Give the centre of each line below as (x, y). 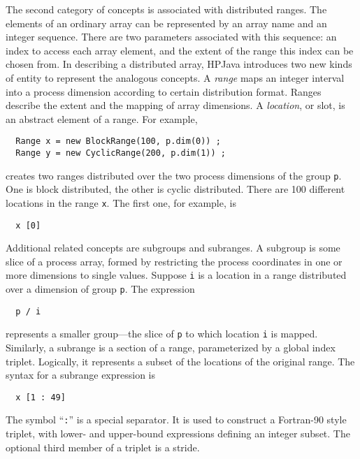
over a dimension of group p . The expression (100, 289)
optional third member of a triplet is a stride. (103, 447)
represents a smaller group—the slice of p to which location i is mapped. (162, 334)
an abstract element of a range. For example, (102, 118)
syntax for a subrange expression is (81, 375)
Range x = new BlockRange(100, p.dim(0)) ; (118, 141)
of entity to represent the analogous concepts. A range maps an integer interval (175, 77)
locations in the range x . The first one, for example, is (121, 202)
